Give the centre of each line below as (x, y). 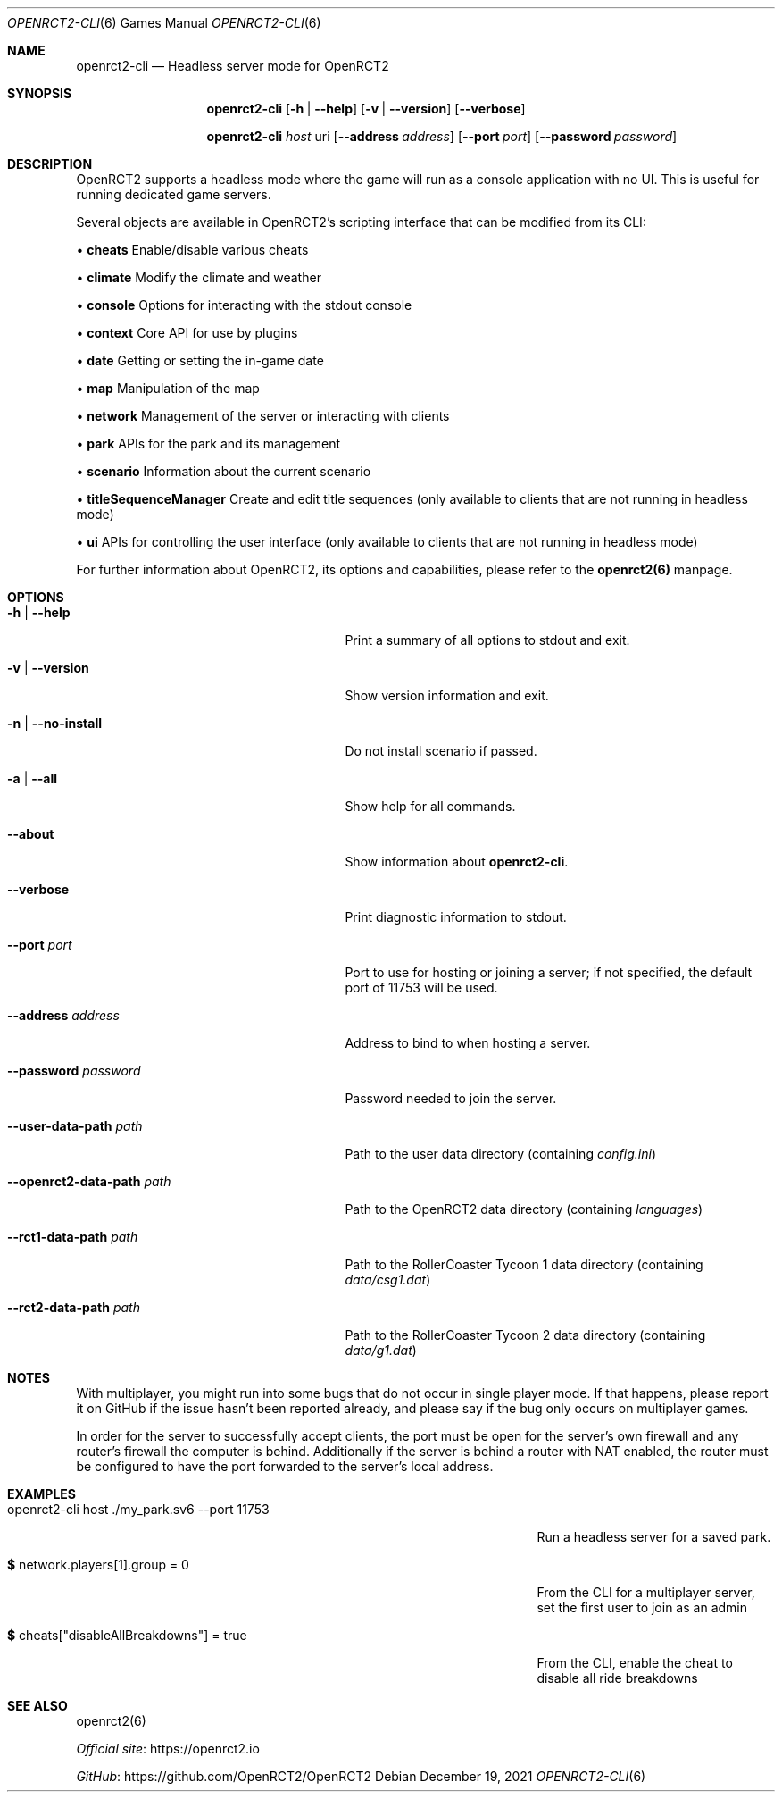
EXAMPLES (42, 1494)
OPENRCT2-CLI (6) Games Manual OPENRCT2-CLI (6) (164, 23)
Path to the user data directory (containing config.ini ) (501, 1154)
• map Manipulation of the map (168, 388)
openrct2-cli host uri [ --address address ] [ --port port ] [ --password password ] (442, 136)
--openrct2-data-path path (89, 1181)
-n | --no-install (55, 723)
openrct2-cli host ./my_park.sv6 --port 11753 (138, 1509)
